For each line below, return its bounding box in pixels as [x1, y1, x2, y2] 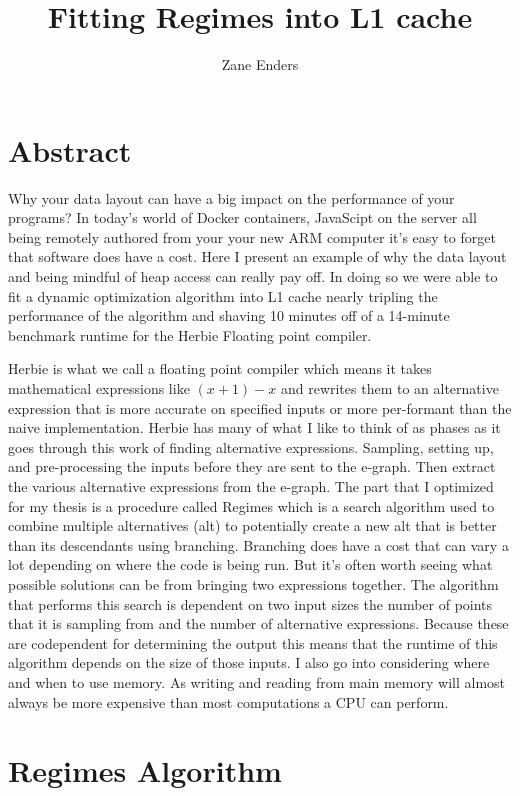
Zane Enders [221, 54, 299, 75]
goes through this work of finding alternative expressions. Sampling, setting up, [8, 436, 494, 457]
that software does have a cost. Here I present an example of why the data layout [8, 246, 507, 267]
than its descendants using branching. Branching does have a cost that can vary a [8, 534, 509, 555]
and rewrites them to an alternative [280, 378, 499, 398]
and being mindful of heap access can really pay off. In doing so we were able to [8, 266, 498, 287]
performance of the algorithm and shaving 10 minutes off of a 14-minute [8, 305, 450, 326]
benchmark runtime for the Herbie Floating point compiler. [8, 324, 372, 345]
